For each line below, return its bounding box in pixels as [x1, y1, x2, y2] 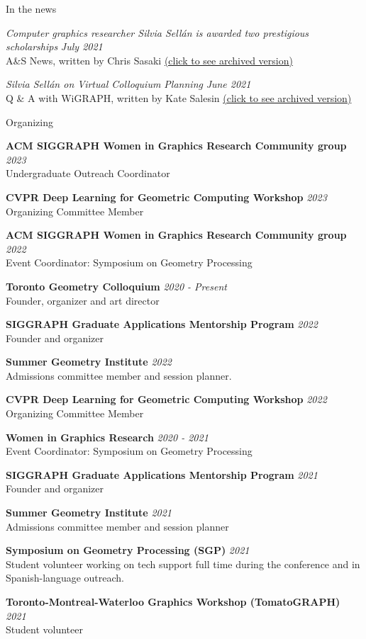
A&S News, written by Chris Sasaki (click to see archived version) [6, 52, 293, 67]
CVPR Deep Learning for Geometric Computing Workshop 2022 [6, 392, 327, 407]
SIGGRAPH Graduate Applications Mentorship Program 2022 [6, 317, 318, 332]
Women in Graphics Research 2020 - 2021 [6, 429, 209, 444]
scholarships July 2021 [6, 39, 103, 54]
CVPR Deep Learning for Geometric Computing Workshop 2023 [6, 189, 327, 204]
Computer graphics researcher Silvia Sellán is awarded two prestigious [6, 25, 309, 40]
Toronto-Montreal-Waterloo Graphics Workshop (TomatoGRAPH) [6, 594, 340, 609]
